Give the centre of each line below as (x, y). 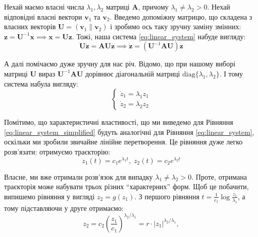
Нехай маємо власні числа (44, 7)
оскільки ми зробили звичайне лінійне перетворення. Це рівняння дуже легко (123, 142)
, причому (153, 7)
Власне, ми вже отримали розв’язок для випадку (79, 176)
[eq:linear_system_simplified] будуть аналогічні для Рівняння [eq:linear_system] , (129, 132)
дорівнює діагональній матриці (133, 73)
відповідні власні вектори (43, 16)
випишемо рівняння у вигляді (49, 196)
